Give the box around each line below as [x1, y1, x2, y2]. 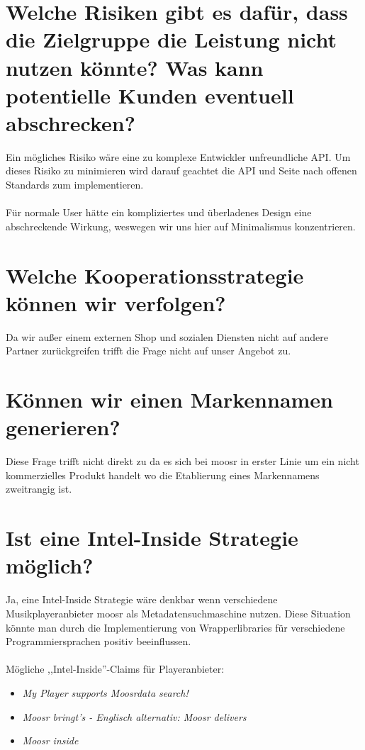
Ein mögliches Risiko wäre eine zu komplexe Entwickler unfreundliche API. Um [6, 149, 351, 164]
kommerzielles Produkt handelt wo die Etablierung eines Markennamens [6, 467, 320, 482]
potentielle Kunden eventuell [6, 80, 294, 109]
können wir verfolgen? [6, 288, 226, 317]
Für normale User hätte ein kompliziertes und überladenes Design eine [6, 205, 312, 220]
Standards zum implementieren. [6, 177, 144, 192]
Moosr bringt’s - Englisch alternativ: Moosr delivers [22, 709, 247, 724]
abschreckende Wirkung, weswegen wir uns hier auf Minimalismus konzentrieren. [6, 218, 356, 233]
